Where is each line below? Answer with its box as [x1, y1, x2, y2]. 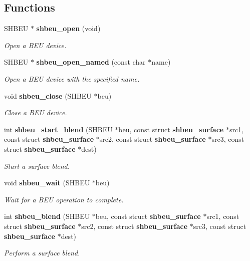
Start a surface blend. [4, 160, 70, 171]
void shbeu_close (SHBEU [4, 90, 92, 101]
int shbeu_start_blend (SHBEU [4, 124, 113, 134]
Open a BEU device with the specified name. [4, 73, 140, 84]
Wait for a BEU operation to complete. [4, 194, 124, 204]
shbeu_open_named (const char [36, 57, 146, 67]
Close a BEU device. [4, 107, 67, 118]
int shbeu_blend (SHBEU [4, 211, 90, 221]
